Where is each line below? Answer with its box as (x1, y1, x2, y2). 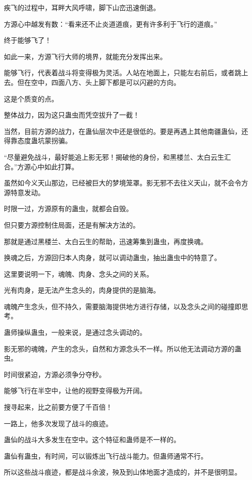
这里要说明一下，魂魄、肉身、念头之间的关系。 (4, 268, 153, 279)
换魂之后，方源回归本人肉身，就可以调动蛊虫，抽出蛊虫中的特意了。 (4, 252, 221, 263)
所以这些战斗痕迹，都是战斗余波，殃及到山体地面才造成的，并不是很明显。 (4, 467, 241, 477)
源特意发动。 (4, 187, 45, 197)
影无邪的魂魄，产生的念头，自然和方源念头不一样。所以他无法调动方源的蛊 (4, 343, 241, 353)
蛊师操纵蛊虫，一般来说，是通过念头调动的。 (4, 327, 146, 337)
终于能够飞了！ (4, 35, 51, 45)
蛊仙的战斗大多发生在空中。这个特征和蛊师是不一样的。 (4, 434, 180, 445)
